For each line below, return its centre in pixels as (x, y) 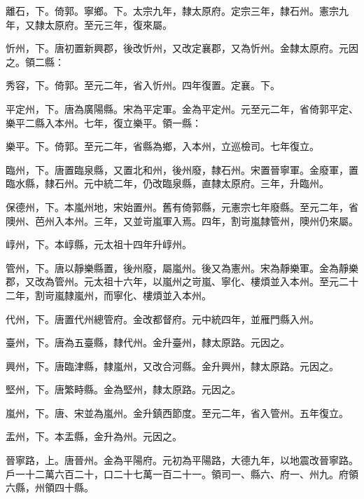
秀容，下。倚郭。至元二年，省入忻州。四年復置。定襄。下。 (143, 85)
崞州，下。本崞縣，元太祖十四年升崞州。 (99, 244)
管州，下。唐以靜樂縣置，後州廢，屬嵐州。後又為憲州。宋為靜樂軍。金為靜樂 (182, 267)
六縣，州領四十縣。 (50, 487)
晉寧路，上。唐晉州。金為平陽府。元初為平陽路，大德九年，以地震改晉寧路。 (182, 460)
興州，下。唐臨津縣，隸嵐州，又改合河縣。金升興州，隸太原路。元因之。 (172, 365)
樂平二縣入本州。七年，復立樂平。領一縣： (104, 122)
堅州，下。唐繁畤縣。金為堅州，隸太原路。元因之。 (123, 389)
